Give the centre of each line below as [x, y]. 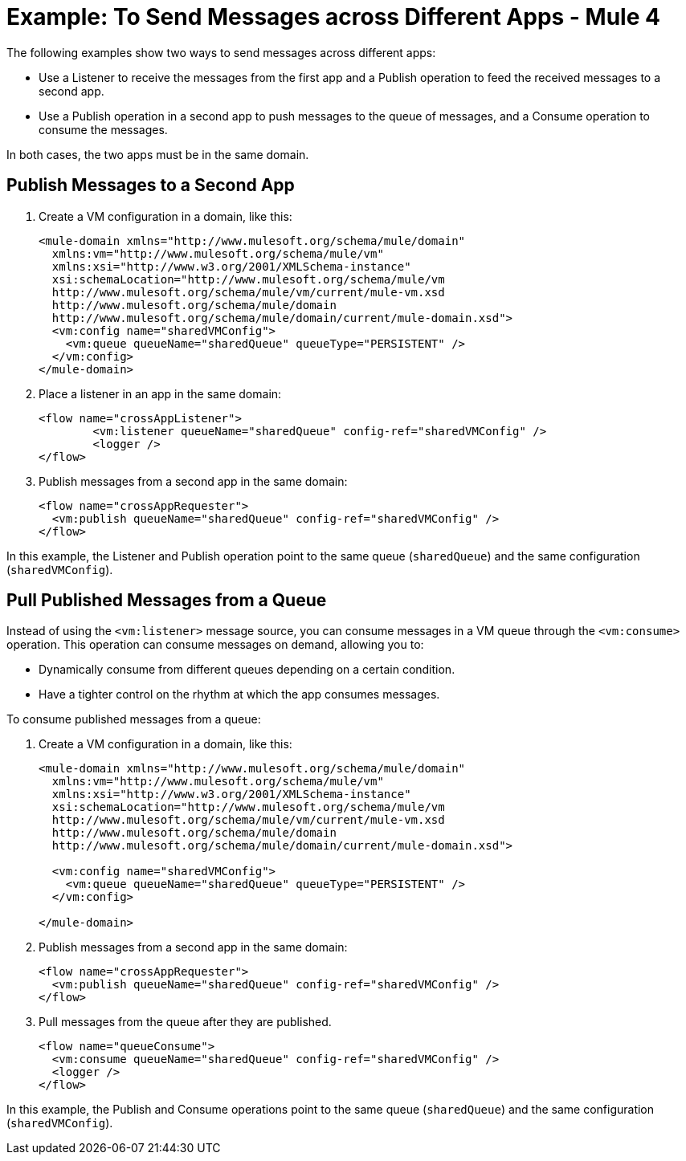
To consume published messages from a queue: [134, 719]
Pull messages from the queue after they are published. [185, 1022]
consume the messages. [103, 129]
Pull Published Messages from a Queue [167, 601]
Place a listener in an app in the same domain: [160, 393]
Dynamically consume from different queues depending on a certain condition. [247, 670]
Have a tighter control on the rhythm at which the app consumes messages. [239, 695]
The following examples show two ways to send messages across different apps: [221, 52]
